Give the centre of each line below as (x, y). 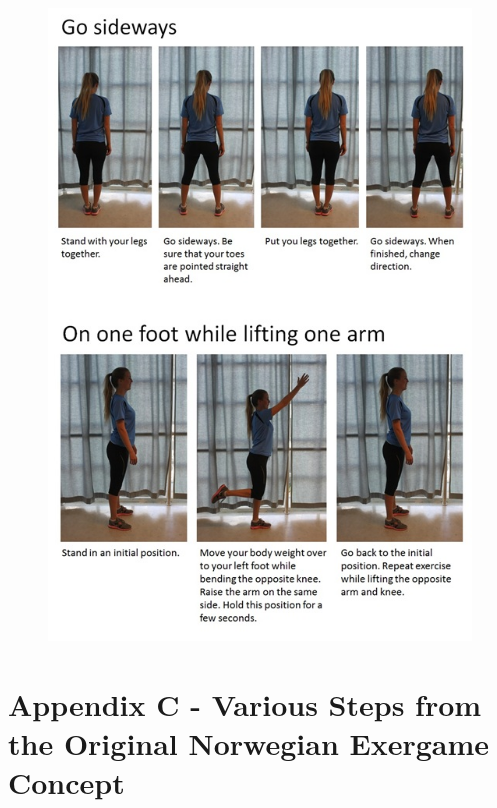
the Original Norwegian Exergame (249, 742)
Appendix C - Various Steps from (245, 703)
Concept (66, 782)
